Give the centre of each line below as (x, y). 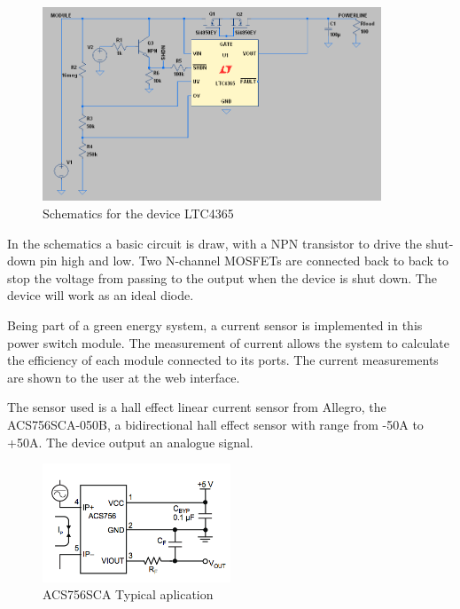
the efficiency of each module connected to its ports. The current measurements (223, 360)
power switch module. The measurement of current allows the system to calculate (229, 342)
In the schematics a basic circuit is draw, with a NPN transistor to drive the (214, 243)
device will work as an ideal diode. (101, 295)
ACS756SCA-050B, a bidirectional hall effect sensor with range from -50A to (215, 424)
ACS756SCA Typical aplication (128, 594)
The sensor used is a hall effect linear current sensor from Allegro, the (197, 407)
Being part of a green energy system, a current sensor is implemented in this (215, 324)
